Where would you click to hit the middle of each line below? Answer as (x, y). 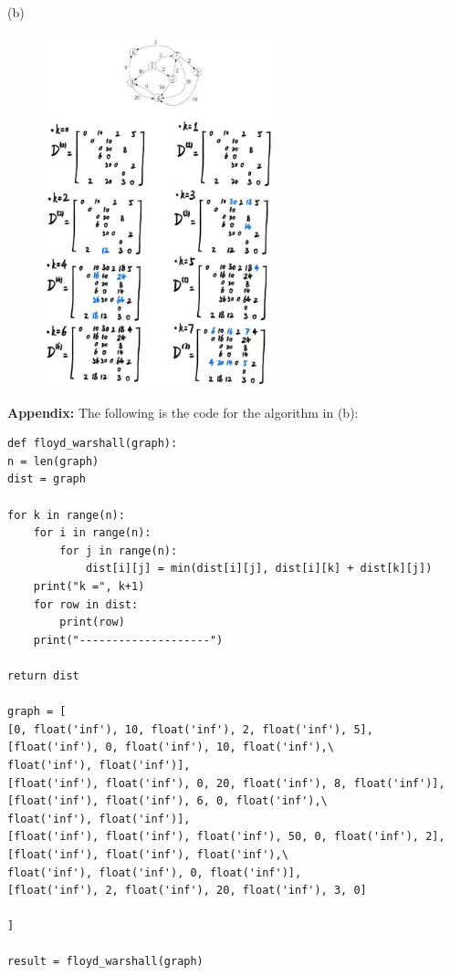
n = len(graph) (53, 461)
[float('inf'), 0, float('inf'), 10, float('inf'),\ (171, 747)
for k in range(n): (66, 515)
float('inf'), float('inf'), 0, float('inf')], (155, 872)
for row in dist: (86, 604)
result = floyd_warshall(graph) (105, 962)
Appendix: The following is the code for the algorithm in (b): (183, 412)
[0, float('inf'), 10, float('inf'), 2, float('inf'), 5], (190, 729)
